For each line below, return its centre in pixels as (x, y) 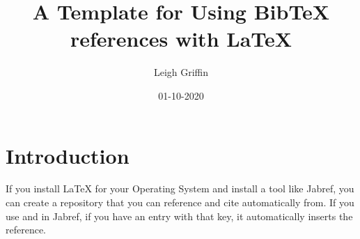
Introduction (68, 155)
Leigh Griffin (181, 72)
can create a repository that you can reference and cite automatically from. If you (180, 202)
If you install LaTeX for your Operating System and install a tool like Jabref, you (180, 188)
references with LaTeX (181, 39)
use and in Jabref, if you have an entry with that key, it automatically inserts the (179, 216)
